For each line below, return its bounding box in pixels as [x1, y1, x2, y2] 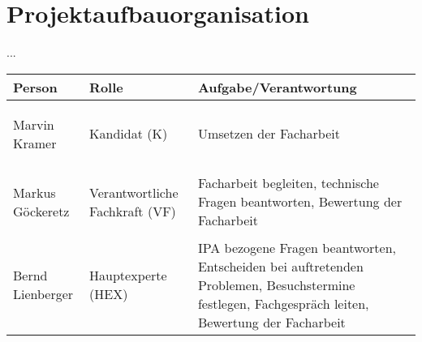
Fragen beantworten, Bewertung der [197, 192, 403, 212]
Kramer [13, 133, 57, 152]
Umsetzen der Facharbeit [197, 124, 340, 143]
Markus [13, 182, 56, 202]
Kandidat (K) [89, 124, 168, 143]
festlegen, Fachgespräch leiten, [197, 293, 369, 313]
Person [13, 77, 58, 96]
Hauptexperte [89, 266, 167, 285]
